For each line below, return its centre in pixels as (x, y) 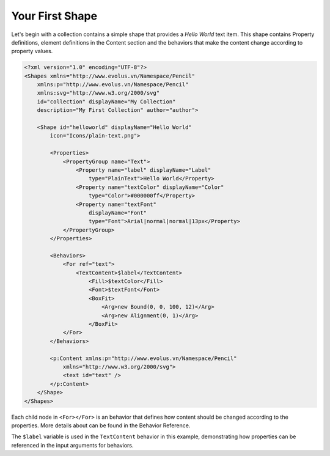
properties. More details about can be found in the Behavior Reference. (101, 425)
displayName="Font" (118, 213)
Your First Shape (54, 16)
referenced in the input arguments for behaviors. (72, 445)
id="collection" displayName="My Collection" (106, 101)
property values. (32, 51)
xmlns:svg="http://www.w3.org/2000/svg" (98, 93)
